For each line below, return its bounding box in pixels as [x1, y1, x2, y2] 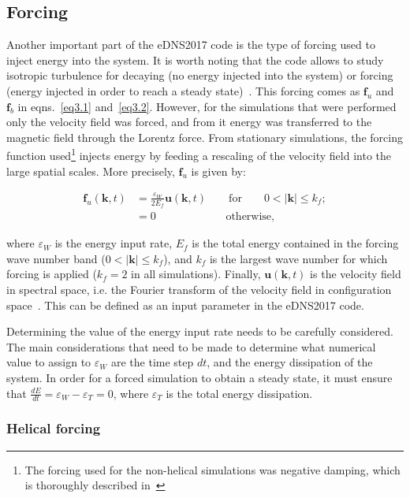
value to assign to [6, 354, 91, 370]
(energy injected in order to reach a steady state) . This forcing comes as [6, 82, 360, 98]
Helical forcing [6, 418, 101, 438]
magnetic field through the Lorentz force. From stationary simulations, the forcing [6, 128, 403, 145]
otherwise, [225, 211, 274, 223]
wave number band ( [6, 250, 106, 266]
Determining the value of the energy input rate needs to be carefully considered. [6, 323, 393, 340]
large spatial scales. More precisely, [6, 162, 175, 179]
